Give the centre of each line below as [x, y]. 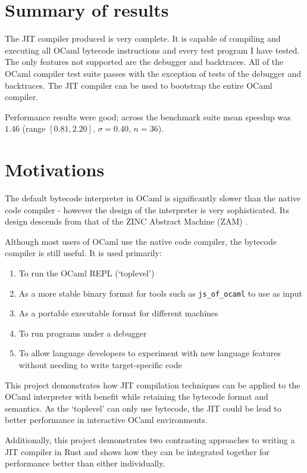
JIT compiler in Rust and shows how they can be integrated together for [137, 451]
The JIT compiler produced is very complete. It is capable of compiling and [143, 38]
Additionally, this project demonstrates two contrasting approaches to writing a [150, 439]
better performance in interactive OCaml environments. [106, 420]
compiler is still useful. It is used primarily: [83, 253]
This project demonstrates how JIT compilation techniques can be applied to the [153, 385]
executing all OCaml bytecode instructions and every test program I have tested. [152, 50]
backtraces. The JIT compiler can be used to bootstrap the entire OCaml [139, 85]
